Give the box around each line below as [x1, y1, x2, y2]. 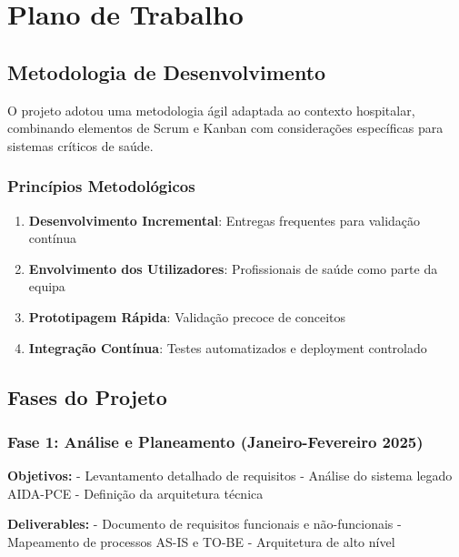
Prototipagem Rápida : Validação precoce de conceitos [28, 307, 346, 326]
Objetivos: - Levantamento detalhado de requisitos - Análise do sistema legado [7, 466, 453, 485]
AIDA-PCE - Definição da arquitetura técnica [7, 483, 264, 502]
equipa [28, 277, 65, 296]
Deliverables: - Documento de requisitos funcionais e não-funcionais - [7, 514, 402, 533]
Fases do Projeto [7, 382, 167, 410]
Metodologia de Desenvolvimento [7, 57, 326, 86]
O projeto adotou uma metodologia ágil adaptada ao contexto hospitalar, [7, 100, 415, 119]
